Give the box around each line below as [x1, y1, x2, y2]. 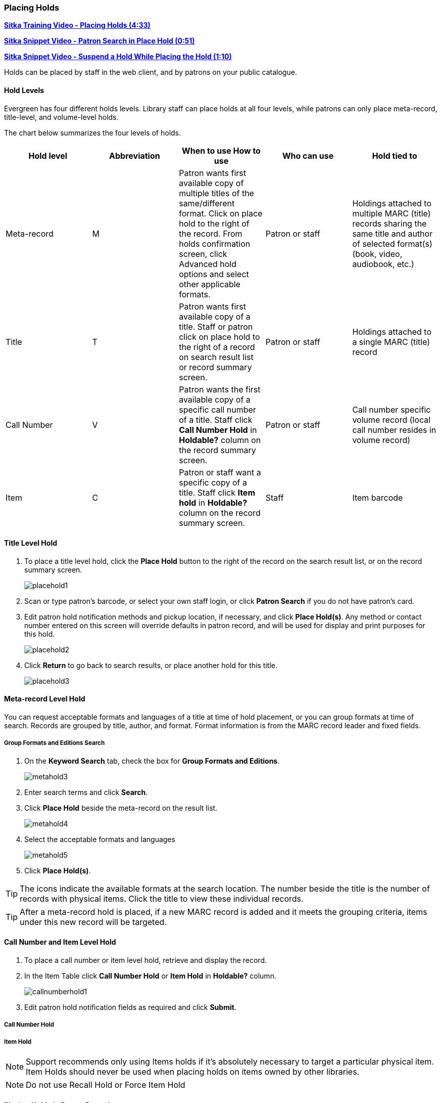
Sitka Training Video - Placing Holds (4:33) [4, 21, 151, 30]
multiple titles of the [179, 188, 254, 198]
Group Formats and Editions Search [4, 739, 105, 747]
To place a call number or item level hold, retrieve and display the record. [24, 956, 267, 965]
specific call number [179, 404, 256, 415]
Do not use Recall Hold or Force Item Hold [26, 1080, 185, 1090]
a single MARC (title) [352, 336, 430, 347]
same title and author [352, 228, 433, 239]
